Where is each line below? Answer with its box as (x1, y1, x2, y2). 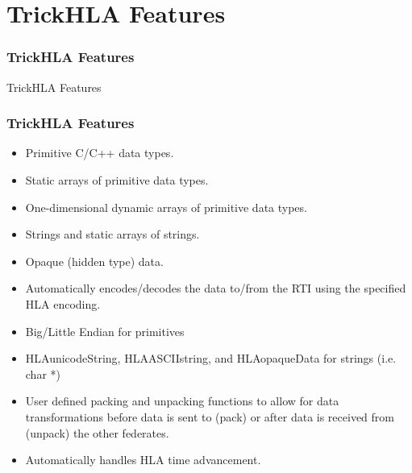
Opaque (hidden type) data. (25, 252, 164, 269)
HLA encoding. (25, 295, 101, 312)
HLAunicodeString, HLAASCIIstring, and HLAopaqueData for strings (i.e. (25, 350, 397, 367)
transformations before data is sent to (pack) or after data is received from (25, 408, 394, 425)
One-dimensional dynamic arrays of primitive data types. (25, 198, 307, 215)
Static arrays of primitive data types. (25, 172, 209, 188)
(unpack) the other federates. (25, 424, 169, 441)
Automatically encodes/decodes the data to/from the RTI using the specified (25, 280, 406, 297)
